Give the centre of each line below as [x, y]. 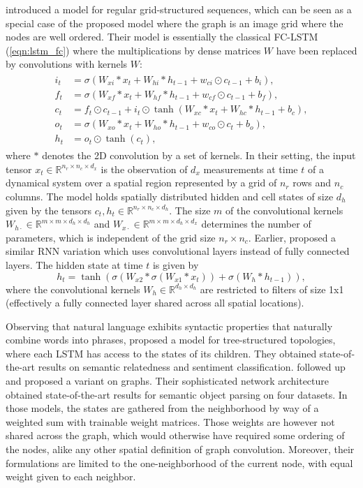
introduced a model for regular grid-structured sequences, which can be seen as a [179, 9]
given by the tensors [49, 210]
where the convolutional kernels [73, 289]
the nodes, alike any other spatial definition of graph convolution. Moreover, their [180, 449]
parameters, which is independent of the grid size [111, 237]
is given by [176, 264]
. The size [190, 210]
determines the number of [256, 224]
